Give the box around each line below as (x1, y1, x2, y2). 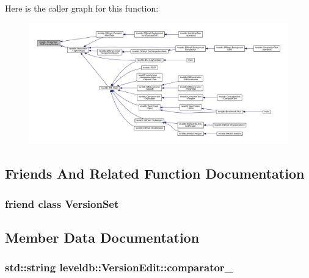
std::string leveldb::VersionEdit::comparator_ (5, 260, 233, 275)
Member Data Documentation (5, 227, 200, 246)
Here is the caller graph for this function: (5, 2, 159, 14)
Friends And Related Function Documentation (5, 164, 305, 183)
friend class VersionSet (5, 196, 119, 211)
